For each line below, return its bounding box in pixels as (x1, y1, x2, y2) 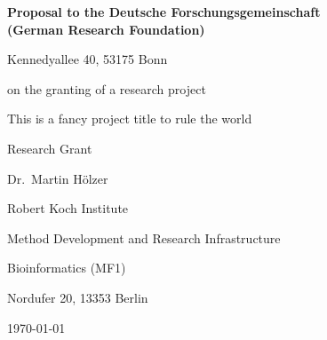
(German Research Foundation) (7, 20, 205, 38)
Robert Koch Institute (7, 199, 129, 217)
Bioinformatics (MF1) (7, 258, 126, 277)
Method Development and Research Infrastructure (7, 228, 281, 247)
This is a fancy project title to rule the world (7, 109, 252, 128)
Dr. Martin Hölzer (7, 169, 108, 187)
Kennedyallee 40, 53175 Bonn (7, 50, 168, 68)
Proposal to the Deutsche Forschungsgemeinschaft (7, 3, 321, 20)
